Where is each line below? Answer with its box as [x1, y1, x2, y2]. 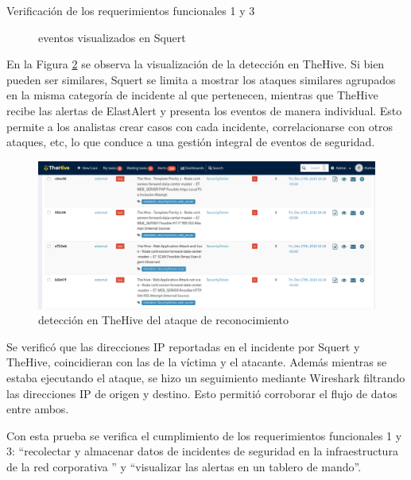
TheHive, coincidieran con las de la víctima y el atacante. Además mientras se [6, 354, 387, 370]
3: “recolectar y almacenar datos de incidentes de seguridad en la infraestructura [6, 443, 398, 459]
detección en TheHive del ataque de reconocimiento [38, 312, 289, 328]
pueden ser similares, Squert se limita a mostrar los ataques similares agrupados [6, 71, 396, 87]
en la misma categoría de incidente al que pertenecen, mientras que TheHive [6, 87, 378, 103]
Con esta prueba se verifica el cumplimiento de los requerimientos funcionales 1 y [6, 427, 402, 443]
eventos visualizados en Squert [38, 29, 186, 45]
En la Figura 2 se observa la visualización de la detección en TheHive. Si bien [6, 56, 385, 72]
